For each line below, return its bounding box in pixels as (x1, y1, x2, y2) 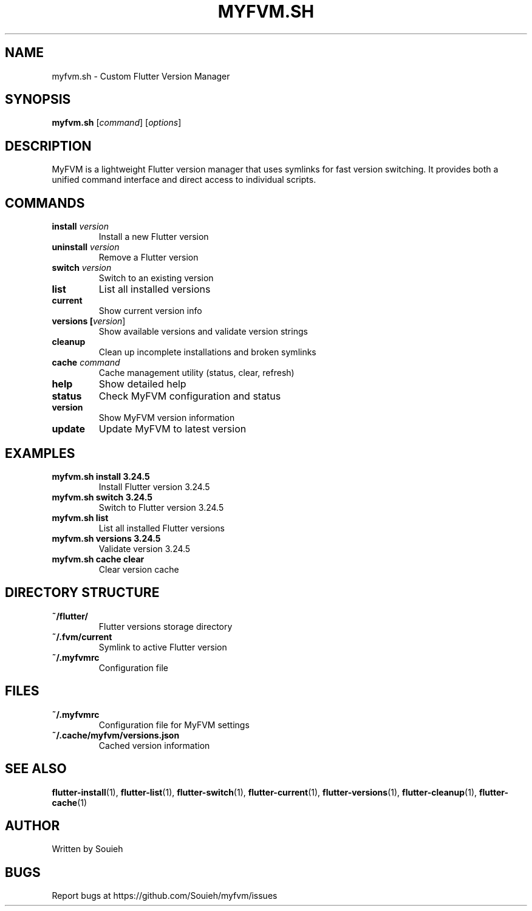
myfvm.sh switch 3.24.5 (52, 491, 152, 502)
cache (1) (52, 797, 87, 808)
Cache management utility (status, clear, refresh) (98, 367, 295, 378)
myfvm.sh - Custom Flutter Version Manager (52, 70, 230, 81)
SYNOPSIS (5, 92, 71, 107)
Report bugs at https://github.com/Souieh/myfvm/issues (52, 890, 278, 901)
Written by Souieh (52, 844, 123, 855)
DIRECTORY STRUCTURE (5, 585, 160, 601)
